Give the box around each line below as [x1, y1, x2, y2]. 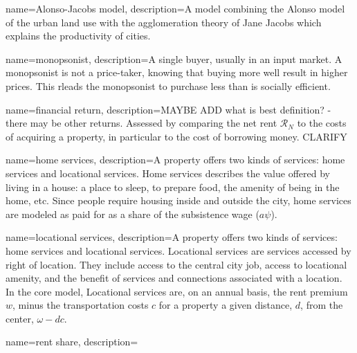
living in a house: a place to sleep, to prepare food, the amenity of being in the [6, 179, 340, 194]
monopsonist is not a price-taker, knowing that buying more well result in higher [6, 65, 348, 80]
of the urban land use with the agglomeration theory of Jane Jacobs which [6, 15, 322, 29]
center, [6, 311, 34, 325]
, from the [300, 298, 343, 312]
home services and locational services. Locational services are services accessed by [6, 243, 351, 257]
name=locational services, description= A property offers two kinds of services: [6, 230, 338, 244]
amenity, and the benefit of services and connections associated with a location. [6, 271, 342, 285]
